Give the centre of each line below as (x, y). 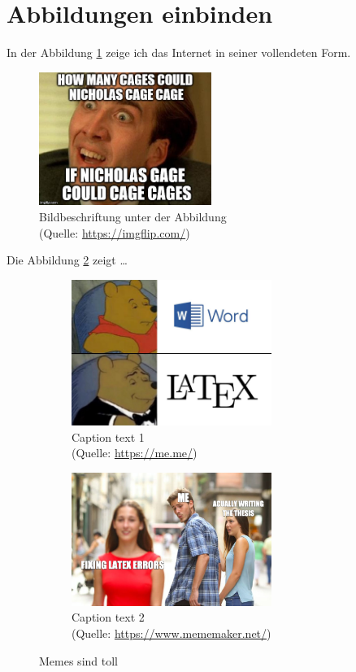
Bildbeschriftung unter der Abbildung (133, 216)
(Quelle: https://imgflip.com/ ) (115, 232)
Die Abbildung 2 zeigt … (67, 260)
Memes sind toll (78, 660)
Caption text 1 (108, 436)
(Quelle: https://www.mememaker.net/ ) (171, 633)
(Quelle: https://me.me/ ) (135, 453)
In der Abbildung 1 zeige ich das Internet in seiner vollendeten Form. (179, 52)
